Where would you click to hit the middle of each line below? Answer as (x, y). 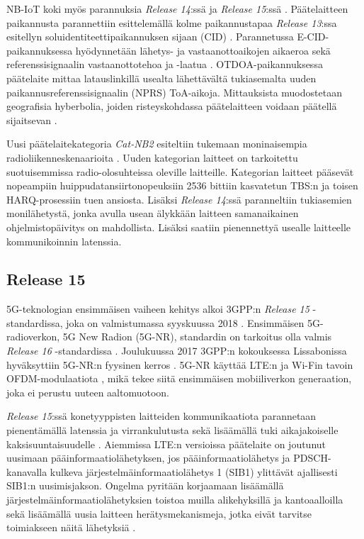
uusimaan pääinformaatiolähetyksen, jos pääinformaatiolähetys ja (148, 458)
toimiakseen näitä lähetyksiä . (71, 527)
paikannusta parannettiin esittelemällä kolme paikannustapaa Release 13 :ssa (172, 22)
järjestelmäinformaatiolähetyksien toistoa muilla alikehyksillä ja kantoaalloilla (175, 500)
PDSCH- (312, 458)
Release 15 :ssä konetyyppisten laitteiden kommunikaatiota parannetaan (161, 416)
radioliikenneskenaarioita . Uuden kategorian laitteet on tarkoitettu (152, 157)
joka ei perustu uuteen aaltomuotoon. (88, 392)
